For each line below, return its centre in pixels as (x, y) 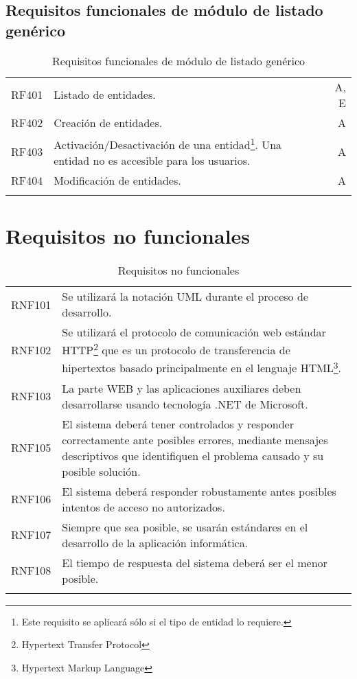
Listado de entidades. (105, 95)
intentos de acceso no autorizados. (143, 507)
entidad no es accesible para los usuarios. (152, 160)
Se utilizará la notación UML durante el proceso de (185, 297)
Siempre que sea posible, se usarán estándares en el (185, 527)
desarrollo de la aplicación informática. (155, 542)
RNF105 (31, 448)
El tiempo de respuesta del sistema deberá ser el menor (195, 562)
